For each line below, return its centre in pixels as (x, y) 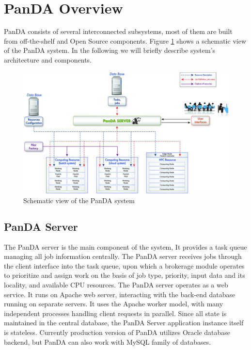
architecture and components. (48, 59)
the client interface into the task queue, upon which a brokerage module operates (124, 265)
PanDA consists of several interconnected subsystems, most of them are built (118, 31)
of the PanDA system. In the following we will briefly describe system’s (110, 50)
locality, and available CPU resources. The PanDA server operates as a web (116, 285)
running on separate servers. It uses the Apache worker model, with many (114, 304)
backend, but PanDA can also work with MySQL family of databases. (108, 342)
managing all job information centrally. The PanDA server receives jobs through (123, 256)
